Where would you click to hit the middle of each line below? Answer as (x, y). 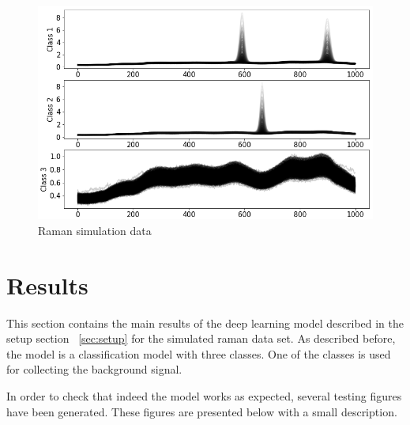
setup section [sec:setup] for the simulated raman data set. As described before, (201, 338)
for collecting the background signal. (94, 369)
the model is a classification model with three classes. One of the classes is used (199, 353)
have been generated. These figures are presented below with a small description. (202, 411)
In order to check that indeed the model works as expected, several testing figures (204, 396)
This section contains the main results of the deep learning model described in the (205, 323)
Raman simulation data (95, 230)
